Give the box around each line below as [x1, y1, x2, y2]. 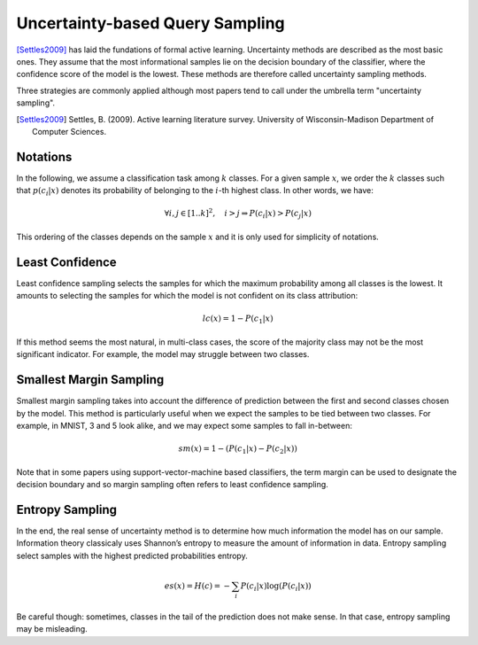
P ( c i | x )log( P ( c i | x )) [240, 580, 312, 593]
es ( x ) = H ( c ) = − [164, 580, 230, 591]
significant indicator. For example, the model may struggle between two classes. [16, 349, 310, 360]
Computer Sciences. [32, 126, 106, 136]
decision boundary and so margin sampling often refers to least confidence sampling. [16, 479, 329, 490]
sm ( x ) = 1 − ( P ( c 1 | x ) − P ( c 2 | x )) [178, 444, 298, 456]
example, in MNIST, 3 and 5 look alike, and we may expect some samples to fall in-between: [16, 421, 353, 431]
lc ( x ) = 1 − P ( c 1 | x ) [202, 314, 274, 326]
